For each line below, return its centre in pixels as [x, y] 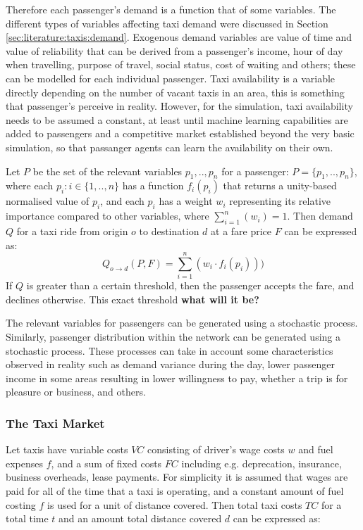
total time [27, 518]
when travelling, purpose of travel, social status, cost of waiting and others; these [181, 64]
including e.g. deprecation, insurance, [262, 463]
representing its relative [280, 201]
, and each [122, 201]
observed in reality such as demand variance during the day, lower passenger [170, 364]
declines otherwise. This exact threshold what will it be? [133, 299]
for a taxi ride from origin [72, 231]
